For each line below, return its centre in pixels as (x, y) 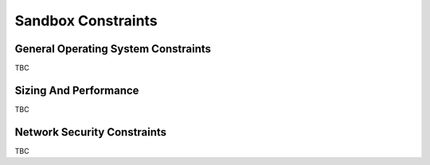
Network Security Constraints (91, 132)
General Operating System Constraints (113, 49)
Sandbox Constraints (86, 21)
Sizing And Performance (77, 90)
